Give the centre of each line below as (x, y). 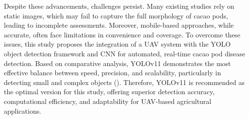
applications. (23, 110)
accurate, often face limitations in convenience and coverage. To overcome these (122, 34)
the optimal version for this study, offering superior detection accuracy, (109, 92)
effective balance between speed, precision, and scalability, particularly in (113, 73)
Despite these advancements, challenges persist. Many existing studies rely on (119, 6)
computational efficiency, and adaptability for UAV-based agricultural (108, 101)
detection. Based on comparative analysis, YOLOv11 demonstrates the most (117, 63)
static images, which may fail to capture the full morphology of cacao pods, (116, 15)
